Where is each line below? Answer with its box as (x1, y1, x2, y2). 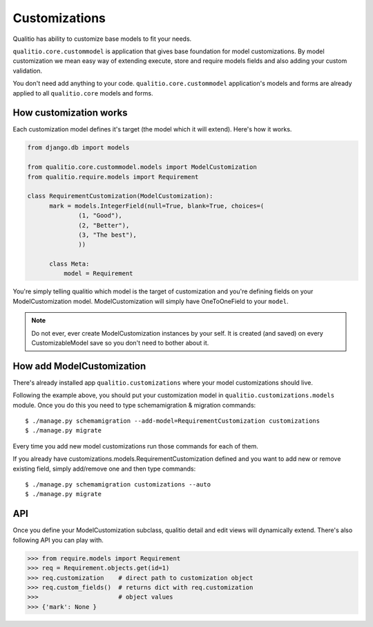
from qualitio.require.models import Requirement (27, 173, 199, 181)
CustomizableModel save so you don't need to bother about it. (31, 339, 209, 347)
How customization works (12, 107, 128, 119)
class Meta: (49, 260, 90, 268)
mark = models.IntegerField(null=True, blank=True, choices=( (49, 201, 265, 210)
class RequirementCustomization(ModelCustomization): (27, 192, 213, 200)
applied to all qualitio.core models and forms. (12, 89, 153, 97)
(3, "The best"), (78, 230, 137, 239)
